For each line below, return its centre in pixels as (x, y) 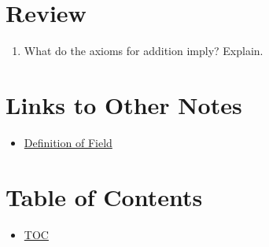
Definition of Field (68, 142)
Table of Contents (104, 196)
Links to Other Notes (124, 104)
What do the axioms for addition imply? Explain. (144, 51)
